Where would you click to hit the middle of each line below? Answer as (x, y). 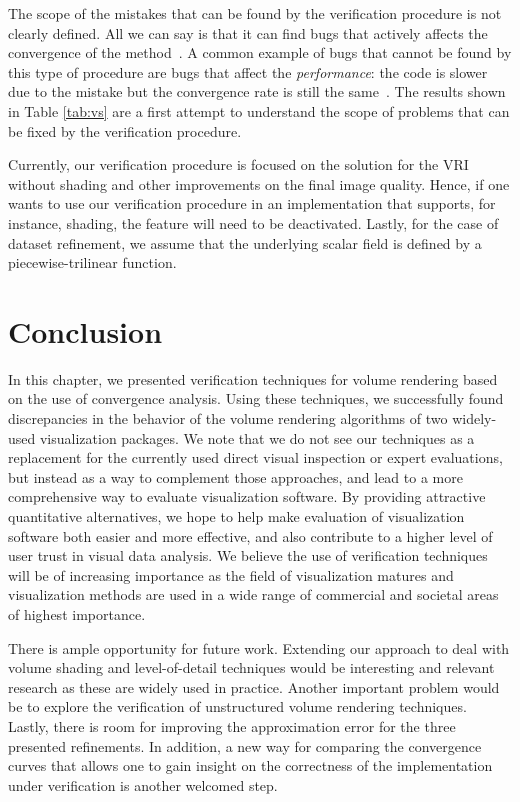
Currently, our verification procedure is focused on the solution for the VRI (238, 164)
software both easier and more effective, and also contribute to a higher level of (250, 535)
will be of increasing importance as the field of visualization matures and (231, 574)
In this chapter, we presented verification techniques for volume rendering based (253, 378)
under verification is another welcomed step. (143, 784)
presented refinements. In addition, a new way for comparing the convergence (245, 745)
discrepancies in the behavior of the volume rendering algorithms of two (228, 418)
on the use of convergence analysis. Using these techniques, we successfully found (256, 398)
